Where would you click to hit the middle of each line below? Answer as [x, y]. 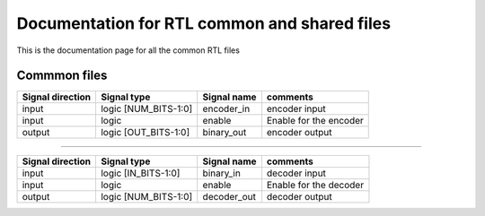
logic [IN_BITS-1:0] [140, 173]
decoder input [296, 173]
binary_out [225, 133]
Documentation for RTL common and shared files [203, 23]
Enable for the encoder [315, 121]
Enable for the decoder [315, 186]
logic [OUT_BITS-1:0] [145, 133]
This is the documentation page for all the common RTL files [128, 50]
